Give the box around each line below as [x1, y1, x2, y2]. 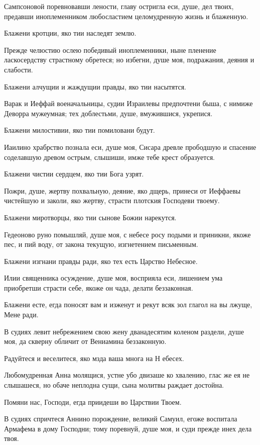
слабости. [4, 64, 33, 74]
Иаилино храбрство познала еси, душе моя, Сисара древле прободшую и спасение [4, 141, 256, 152]
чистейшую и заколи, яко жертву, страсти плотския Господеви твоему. [4, 195, 220, 206]
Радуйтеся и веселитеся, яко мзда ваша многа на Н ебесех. [4, 352, 184, 363]
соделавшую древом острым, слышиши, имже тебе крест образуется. [4, 151, 215, 162]
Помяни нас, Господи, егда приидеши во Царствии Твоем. [4, 396, 182, 407]
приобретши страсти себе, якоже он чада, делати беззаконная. [4, 282, 193, 293]
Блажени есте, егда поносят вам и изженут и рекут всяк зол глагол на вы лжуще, [4, 299, 252, 310]
